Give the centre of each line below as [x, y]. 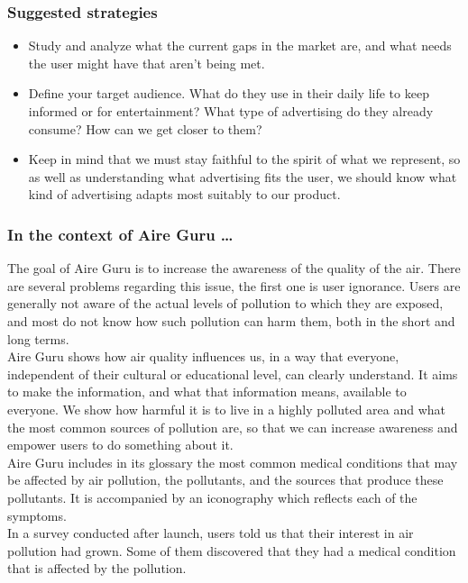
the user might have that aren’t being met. [147, 63]
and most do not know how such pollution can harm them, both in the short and [231, 320]
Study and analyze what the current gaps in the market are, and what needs [240, 46]
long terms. [38, 338]
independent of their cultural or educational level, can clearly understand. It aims [233, 373]
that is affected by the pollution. [97, 568]
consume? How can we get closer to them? [145, 128]
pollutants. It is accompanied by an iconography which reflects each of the [212, 497]
